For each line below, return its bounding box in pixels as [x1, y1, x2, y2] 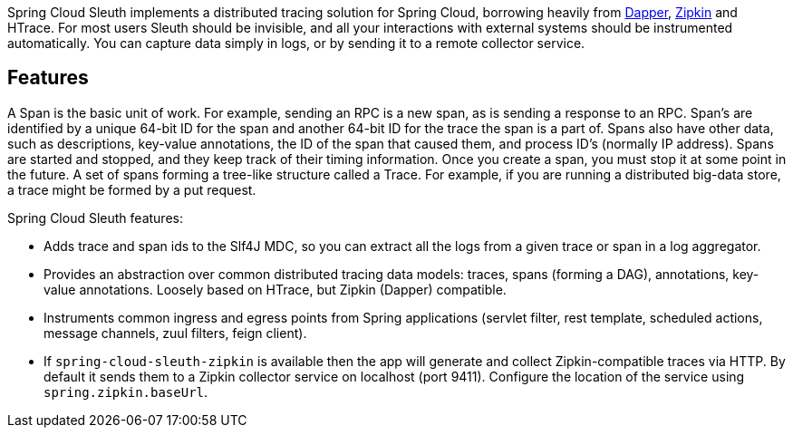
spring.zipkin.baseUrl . [44, 383, 208, 400]
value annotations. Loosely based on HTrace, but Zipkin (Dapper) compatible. [44, 281, 507, 297]
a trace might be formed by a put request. [7, 181, 256, 198]
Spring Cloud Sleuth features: [7, 209, 183, 226]
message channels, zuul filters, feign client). [44, 324, 307, 341]
